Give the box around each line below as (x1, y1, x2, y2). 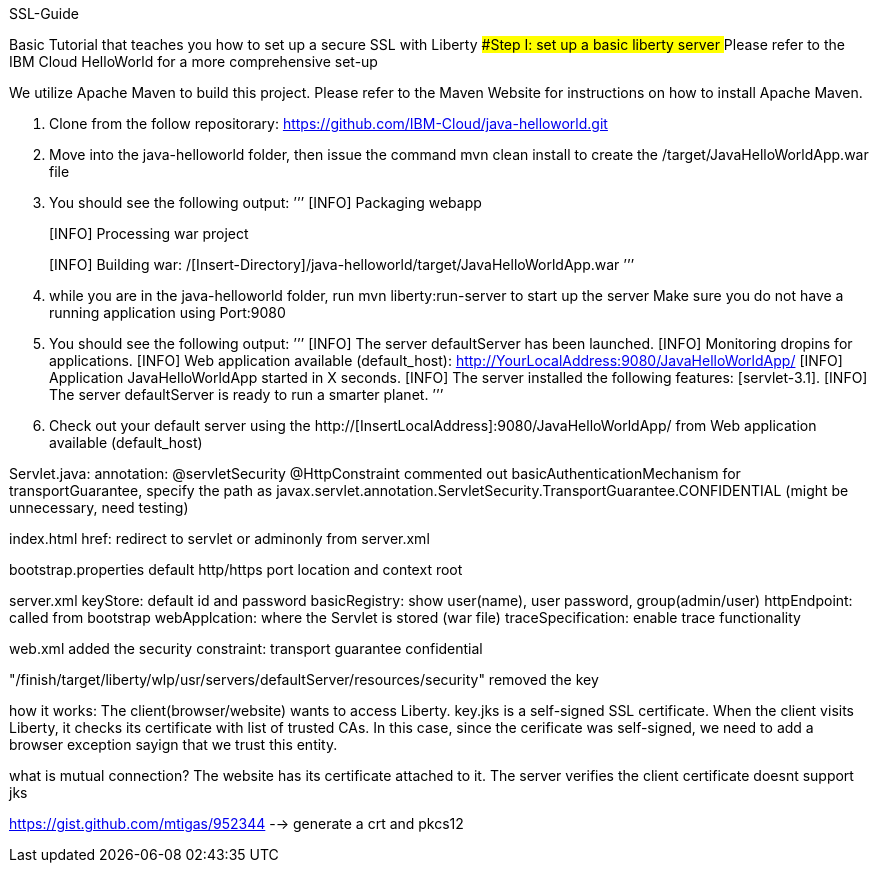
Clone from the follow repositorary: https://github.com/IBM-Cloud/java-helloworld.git (49, 115, 608, 132)
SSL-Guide (9, 5, 79, 22)
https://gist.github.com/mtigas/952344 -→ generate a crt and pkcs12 (9, 815, 464, 832)
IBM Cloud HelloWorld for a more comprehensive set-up (9, 53, 378, 70)
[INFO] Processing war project (49, 225, 249, 242)
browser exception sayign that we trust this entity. (9, 736, 338, 753)
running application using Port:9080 (49, 304, 286, 321)
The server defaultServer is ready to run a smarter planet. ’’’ (49, 386, 444, 403)
